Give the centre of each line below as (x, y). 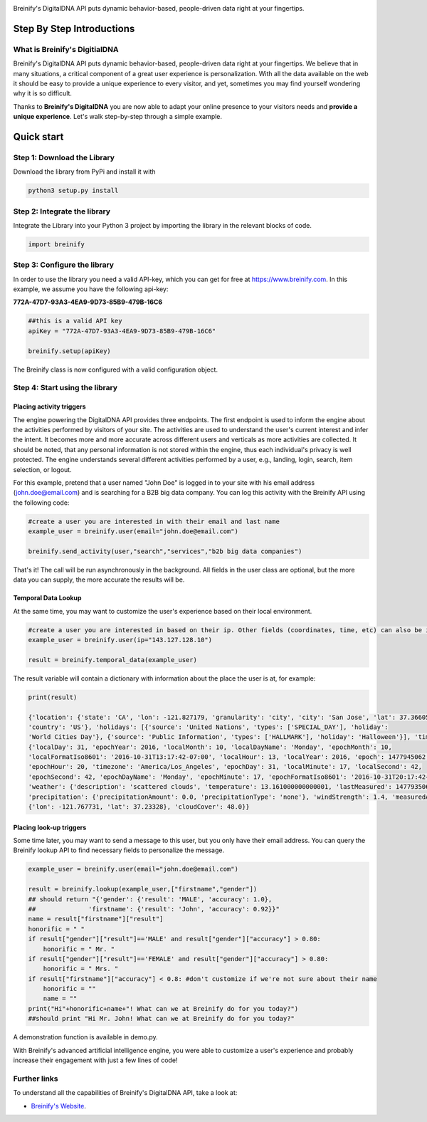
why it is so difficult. (43, 93)
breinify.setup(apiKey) (70, 351)
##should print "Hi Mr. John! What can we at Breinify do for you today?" (162, 1019)
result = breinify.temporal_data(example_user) (112, 660)
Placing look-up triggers (50, 827)
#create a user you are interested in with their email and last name (154, 521)
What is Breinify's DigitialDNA (66, 49)
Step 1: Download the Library (64, 157)
